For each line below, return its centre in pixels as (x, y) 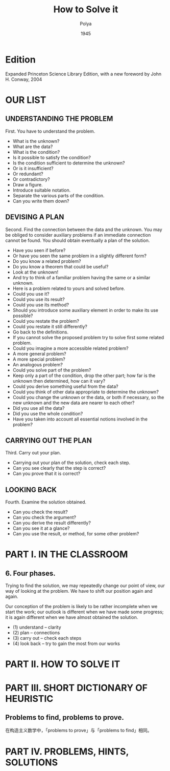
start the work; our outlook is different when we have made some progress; (84, 612)
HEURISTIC (29, 699)
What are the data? (33, 147)
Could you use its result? (39, 299)
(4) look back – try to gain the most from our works (66, 643)
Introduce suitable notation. (42, 190)
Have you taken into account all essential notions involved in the (80, 419)
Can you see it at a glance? (41, 528)
